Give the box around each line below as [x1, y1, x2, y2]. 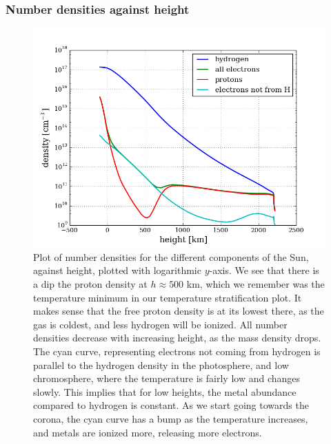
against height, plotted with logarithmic [33, 263, 201, 277]
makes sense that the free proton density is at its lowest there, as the [33, 304, 324, 318]
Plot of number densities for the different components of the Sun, [33, 249, 309, 264]
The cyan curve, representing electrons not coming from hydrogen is [33, 343, 321, 358]
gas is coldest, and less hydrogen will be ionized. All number [33, 317, 288, 331]
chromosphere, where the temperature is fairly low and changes [33, 371, 301, 385]
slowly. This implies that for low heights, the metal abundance [33, 384, 297, 399]
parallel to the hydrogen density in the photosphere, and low [33, 357, 289, 372]
